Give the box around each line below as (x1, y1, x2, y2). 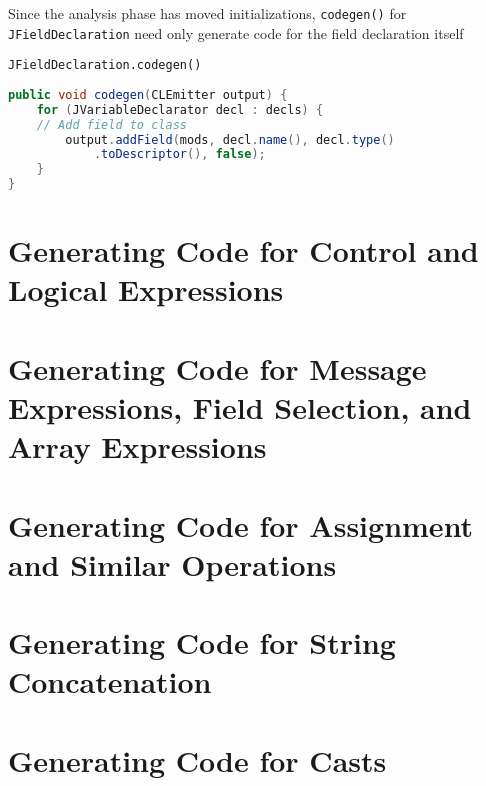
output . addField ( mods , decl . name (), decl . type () (65, 132, 395, 147)
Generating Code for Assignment (8, 504, 474, 545)
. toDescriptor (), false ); (93, 147, 266, 162)
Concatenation (8, 661, 212, 702)
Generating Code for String (8, 622, 396, 663)
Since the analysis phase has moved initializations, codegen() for (8, 3, 407, 23)
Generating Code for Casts (8, 739, 387, 780)
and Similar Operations (8, 543, 337, 584)
